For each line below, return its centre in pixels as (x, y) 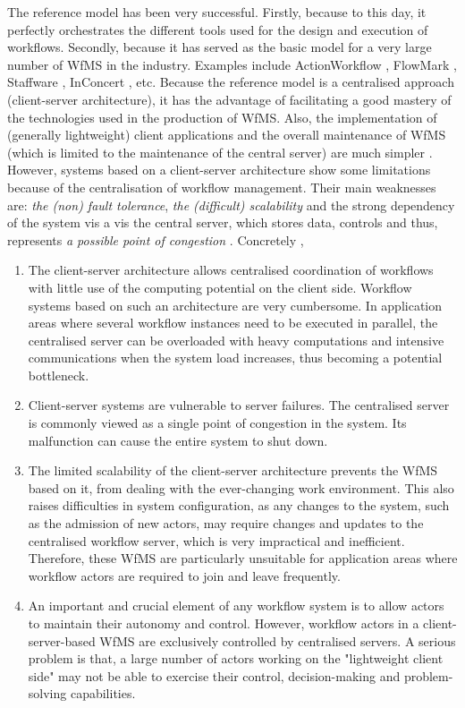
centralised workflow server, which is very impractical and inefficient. (216, 540)
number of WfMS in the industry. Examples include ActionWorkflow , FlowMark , (232, 64)
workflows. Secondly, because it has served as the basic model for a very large (220, 47)
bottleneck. (59, 375)
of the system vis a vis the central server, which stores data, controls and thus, (223, 222)
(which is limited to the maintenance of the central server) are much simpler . (220, 152)
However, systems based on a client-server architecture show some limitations (219, 170)
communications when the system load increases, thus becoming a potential (235, 358)
